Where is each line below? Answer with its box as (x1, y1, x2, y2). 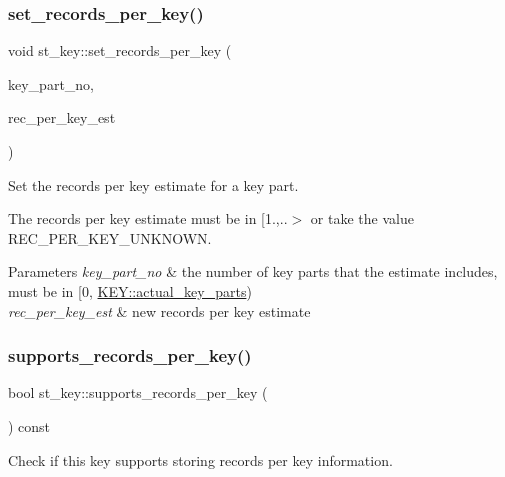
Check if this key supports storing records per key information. (8, 449, 393, 470)
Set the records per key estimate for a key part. (8, 174, 299, 195)
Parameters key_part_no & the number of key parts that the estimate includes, (8, 261, 498, 282)
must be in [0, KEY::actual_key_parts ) (8, 280, 252, 301)
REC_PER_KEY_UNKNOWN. (8, 227, 212, 248)
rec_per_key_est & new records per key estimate (8, 300, 311, 321)
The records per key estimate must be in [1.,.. (8, 208, 288, 229)
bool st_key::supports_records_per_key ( (8, 382, 268, 403)
